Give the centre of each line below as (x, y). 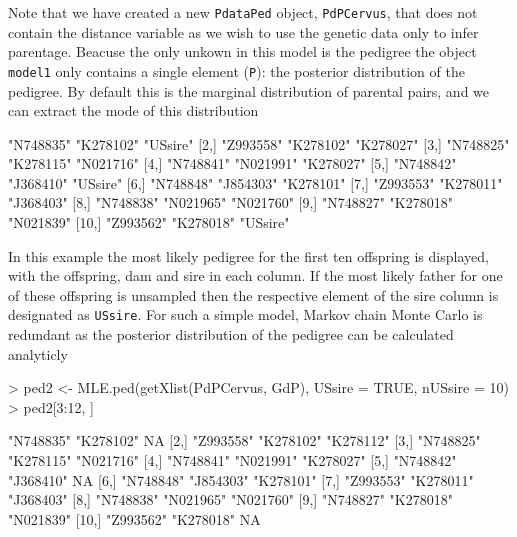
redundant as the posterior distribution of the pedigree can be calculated (231, 334)
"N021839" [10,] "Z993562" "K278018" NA (134, 518)
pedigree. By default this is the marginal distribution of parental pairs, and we (249, 90)
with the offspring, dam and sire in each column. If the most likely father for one (255, 275)
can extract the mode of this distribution (133, 110)
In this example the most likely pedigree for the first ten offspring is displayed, (248, 255)
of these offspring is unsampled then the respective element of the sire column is (253, 294)
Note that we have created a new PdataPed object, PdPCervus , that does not (243, 12)
